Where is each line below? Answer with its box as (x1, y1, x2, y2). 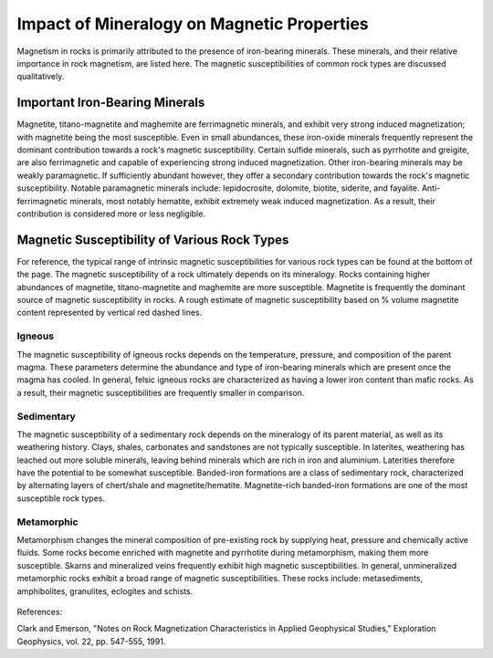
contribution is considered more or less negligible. (16, 208, 205, 219)
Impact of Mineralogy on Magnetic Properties (16, 14, 369, 34)
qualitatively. (16, 71, 65, 82)
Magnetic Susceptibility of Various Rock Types (16, 232, 289, 247)
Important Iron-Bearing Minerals (16, 95, 205, 110)
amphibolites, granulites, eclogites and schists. (16, 585, 194, 597)
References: (16, 606, 63, 617)
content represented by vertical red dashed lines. (16, 307, 203, 319)
